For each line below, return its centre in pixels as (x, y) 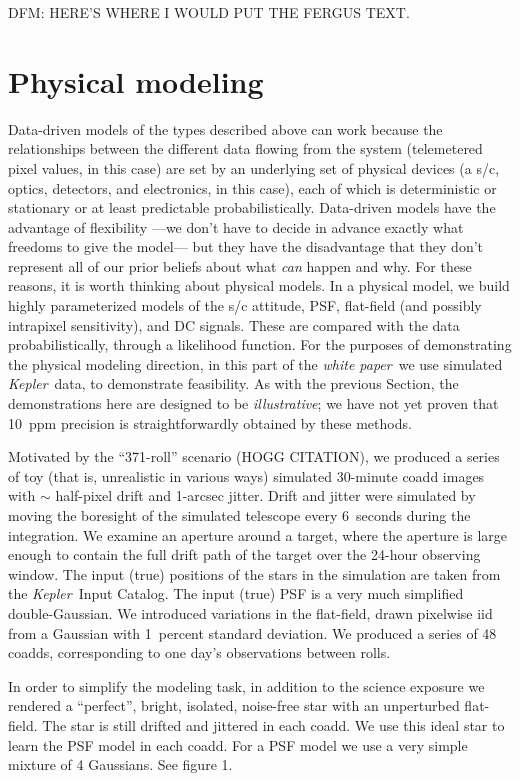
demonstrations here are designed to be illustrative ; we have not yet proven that (253, 403)
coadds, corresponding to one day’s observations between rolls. (199, 652)
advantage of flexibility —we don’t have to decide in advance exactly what (236, 226)
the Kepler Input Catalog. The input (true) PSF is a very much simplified (236, 593)
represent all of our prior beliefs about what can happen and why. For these (240, 265)
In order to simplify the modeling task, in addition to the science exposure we (246, 685)
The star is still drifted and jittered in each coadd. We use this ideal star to (273, 724)
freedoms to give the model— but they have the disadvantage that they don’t (246, 246)
